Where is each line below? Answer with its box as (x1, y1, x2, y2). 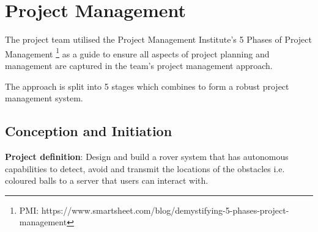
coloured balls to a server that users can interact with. (5, 174, 209, 187)
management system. (5, 92, 83, 104)
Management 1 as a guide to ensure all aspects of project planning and (5, 45, 270, 60)
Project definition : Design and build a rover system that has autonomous (5, 150, 289, 162)
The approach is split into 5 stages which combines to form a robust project (5, 79, 289, 92)
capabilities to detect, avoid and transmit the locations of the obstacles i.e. (5, 162, 285, 175)
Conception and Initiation (5, 121, 172, 140)
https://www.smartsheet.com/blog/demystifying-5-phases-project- (41, 203, 289, 216)
